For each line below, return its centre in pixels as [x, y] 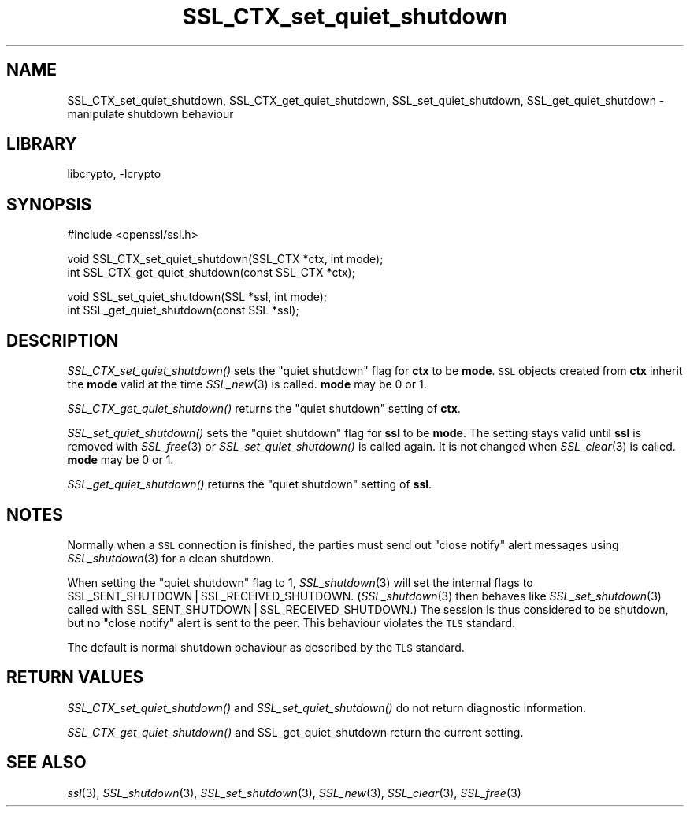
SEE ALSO [46, 763]
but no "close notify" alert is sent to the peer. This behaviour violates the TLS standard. [291, 622]
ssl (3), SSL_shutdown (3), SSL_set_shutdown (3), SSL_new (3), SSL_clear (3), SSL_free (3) [294, 793]
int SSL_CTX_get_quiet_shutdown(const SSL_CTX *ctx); [211, 273]
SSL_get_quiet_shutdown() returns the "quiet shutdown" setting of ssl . [250, 484]
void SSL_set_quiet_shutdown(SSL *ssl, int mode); [197, 297]
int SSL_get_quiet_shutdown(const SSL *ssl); [183, 310]
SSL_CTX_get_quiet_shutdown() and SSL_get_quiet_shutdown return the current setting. [295, 732]
